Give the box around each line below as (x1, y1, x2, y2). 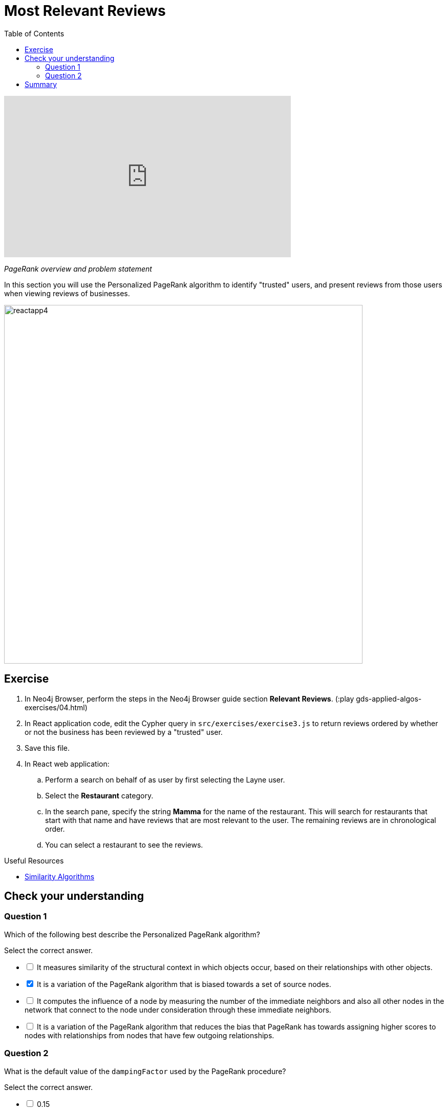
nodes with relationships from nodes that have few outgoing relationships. (25, 1031, 274, 1040)
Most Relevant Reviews (4, 2, 166, 19)
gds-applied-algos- (356, 694, 422, 703)
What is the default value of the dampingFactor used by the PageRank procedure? (4, 1066, 286, 1076)
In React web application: (25, 759, 110, 768)
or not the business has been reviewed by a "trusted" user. (25, 727, 223, 736)
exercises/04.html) (25, 703, 88, 712)
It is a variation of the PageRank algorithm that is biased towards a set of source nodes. (36, 979, 331, 989)
